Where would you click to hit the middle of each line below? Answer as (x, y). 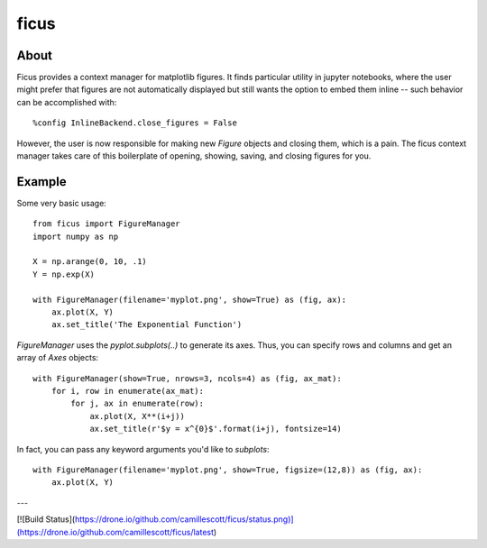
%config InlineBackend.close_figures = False (135, 123)
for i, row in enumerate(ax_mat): (128, 391)
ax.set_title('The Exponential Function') (147, 325)
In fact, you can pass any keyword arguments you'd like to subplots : (143, 449)
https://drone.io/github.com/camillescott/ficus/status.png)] (184, 519)
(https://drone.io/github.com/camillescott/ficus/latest (115, 532)
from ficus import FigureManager (106, 224)
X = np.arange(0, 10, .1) (90, 262)
